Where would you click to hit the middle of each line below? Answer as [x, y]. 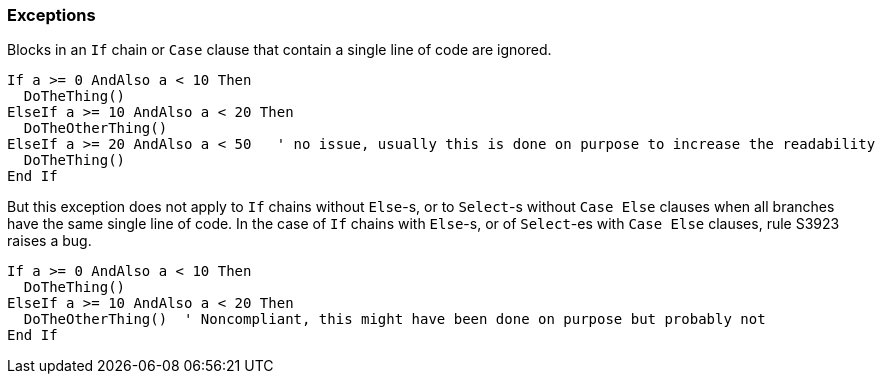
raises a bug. [49, 241]
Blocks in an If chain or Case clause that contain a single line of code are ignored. [279, 50]
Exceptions [51, 15]
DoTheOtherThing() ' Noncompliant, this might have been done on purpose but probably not [394, 319]
